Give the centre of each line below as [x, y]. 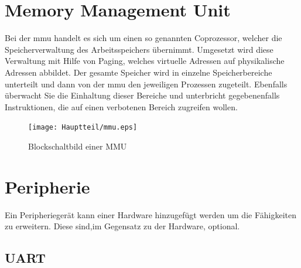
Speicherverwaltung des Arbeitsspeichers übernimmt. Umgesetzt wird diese [139, 49]
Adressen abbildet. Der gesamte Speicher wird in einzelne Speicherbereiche [138, 72]
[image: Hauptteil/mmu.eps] [83, 128]
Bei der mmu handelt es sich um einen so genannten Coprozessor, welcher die [143, 38]
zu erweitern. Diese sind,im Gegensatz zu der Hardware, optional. [122, 226]
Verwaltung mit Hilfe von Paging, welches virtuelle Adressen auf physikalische [145, 61]
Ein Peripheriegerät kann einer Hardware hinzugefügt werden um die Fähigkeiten [150, 214]
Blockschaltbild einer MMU [78, 146]
